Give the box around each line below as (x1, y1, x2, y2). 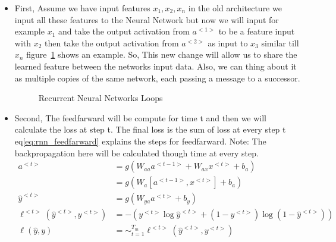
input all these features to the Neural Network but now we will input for (14, 13, 279, 26)
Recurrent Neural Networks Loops (38, 92, 163, 104)
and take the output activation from (58, 25, 190, 37)
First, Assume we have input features (14, 2, 150, 14)
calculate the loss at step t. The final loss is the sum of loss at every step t (14, 123, 286, 136)
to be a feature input (218, 25, 295, 37)
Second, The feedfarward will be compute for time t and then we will (14, 111, 267, 124)
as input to (208, 36, 248, 49)
